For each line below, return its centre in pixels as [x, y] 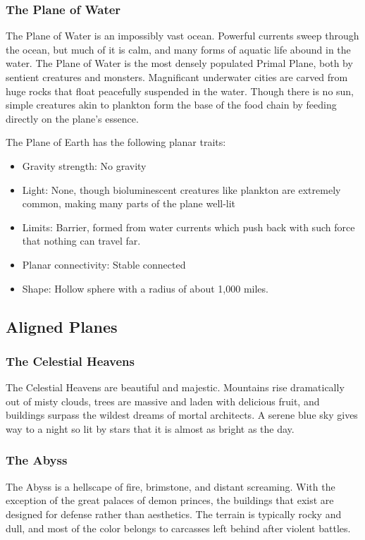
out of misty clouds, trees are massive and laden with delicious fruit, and [163, 401]
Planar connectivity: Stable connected [104, 264]
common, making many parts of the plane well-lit [129, 203]
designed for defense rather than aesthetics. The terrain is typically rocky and [174, 514]
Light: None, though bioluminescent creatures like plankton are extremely [181, 189]
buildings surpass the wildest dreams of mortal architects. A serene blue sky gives [182, 415]
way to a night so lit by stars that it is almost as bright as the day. [150, 428]
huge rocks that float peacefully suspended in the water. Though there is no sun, [180, 91]
